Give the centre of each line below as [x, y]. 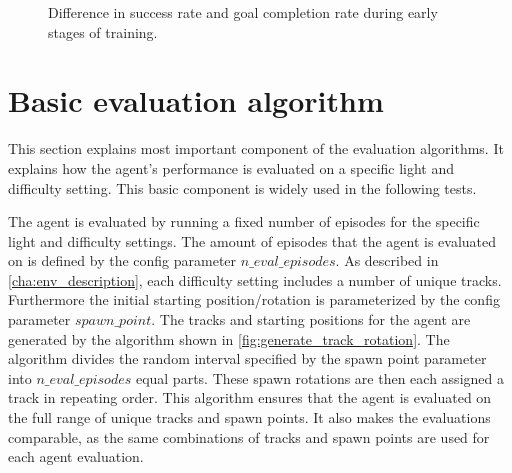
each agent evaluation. [76, 456]
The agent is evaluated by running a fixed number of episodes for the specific [244, 221]
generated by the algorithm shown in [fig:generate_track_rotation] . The [229, 338]
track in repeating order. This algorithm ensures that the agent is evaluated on [250, 397]
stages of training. [103, 31]
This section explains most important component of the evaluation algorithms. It [256, 148]
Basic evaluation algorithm [196, 100]
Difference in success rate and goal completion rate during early [243, 12]
